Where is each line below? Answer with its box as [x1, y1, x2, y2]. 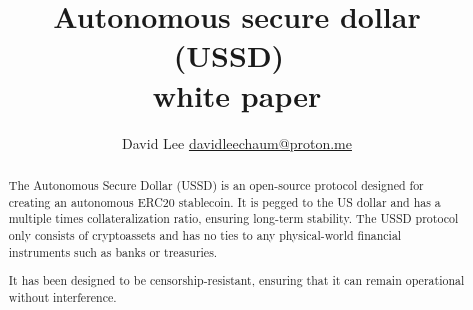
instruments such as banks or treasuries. [8, 243, 218, 260]
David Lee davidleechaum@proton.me [122, 132, 352, 153]
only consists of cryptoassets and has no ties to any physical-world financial [8, 226, 402, 243]
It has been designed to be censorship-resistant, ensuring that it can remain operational [8, 272, 465, 289]
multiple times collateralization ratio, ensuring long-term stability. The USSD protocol [8, 210, 459, 227]
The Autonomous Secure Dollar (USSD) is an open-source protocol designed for [8, 176, 424, 193]
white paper [152, 74, 322, 115]
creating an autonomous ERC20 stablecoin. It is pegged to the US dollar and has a [8, 193, 441, 210]
